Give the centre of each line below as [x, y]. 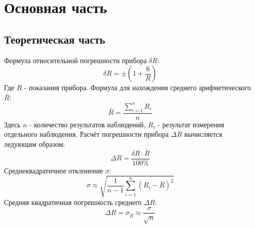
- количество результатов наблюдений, [87, 124]
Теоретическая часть [55, 39]
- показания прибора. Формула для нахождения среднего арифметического [138, 87]
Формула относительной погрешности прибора [75, 60]
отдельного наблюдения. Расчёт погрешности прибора [86, 134]
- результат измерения [191, 124]
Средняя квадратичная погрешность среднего [73, 202]
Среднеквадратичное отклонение [54, 170]
